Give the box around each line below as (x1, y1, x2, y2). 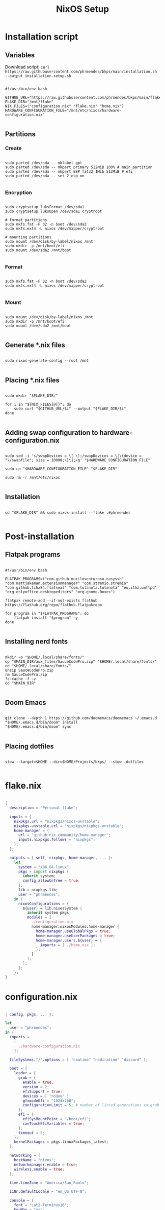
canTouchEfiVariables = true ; (23, 1121, 84, 1126)
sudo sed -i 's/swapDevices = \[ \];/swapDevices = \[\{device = (5, 454, 141, 458)
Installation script (5, 31, 79, 42)
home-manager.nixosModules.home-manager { (31, 924, 120, 929)
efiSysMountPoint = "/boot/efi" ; (23, 1117, 91, 1122)
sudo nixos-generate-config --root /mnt (5, 358, 89, 363)
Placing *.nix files (5, 376, 60, 384)
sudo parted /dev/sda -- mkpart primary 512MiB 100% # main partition (5, 164, 153, 170)
